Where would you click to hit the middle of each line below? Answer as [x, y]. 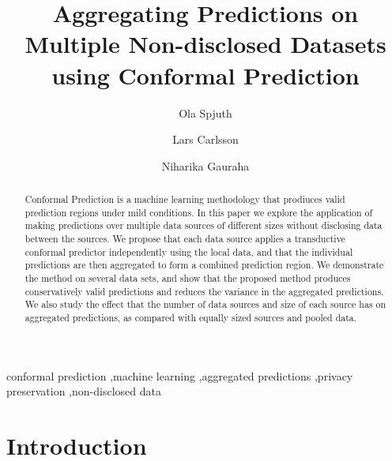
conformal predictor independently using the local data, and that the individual [189, 251]
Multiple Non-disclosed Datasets [205, 44]
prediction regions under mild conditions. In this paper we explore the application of [199, 212]
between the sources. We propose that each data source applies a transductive [185, 239]
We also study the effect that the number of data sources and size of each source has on [205, 304]
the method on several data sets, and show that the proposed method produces [188, 278]
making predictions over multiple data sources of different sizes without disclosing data [204, 225]
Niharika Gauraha [205, 165]
